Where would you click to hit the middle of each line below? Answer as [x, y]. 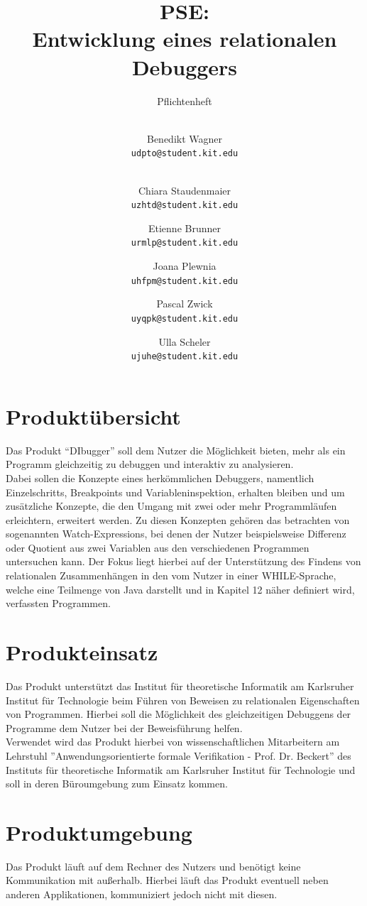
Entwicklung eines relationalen [185, 39]
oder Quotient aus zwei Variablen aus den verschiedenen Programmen [158, 547]
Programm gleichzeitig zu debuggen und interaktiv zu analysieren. [150, 464]
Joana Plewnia [185, 266]
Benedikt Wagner [185, 138]
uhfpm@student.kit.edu [185, 281]
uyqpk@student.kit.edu [185, 318]
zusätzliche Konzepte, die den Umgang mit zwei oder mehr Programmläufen [171, 506]
